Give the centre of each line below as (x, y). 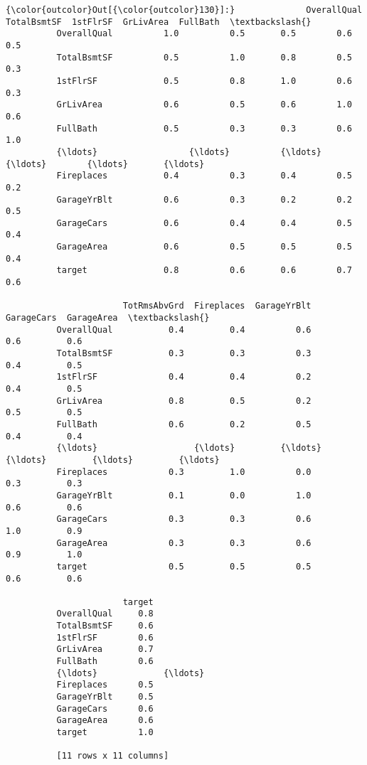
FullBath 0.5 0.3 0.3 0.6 (204, 128)
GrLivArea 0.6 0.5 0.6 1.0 (204, 105)
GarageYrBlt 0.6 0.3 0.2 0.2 (204, 199)
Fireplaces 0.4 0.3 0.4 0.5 (204, 176)
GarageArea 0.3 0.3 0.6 (184, 543)
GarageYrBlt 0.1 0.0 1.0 (184, 495)
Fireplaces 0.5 (105, 685)
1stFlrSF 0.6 (105, 637)
